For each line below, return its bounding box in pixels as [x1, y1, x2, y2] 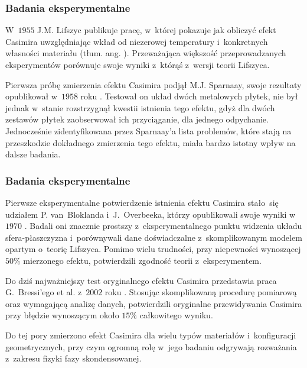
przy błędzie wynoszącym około [5, 309, 119, 321]
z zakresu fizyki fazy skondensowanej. [5, 352, 142, 364]
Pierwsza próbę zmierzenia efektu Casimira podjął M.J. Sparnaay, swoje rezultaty [5, 78, 302, 91]
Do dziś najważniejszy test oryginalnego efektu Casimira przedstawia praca [5, 274, 277, 286]
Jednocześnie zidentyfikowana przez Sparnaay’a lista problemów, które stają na [5, 124, 292, 137]
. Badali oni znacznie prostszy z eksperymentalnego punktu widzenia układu [24, 219, 302, 232]
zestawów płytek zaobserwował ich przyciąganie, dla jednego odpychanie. [5, 113, 269, 125]
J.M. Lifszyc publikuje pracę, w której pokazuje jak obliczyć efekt [37, 24, 276, 36]
